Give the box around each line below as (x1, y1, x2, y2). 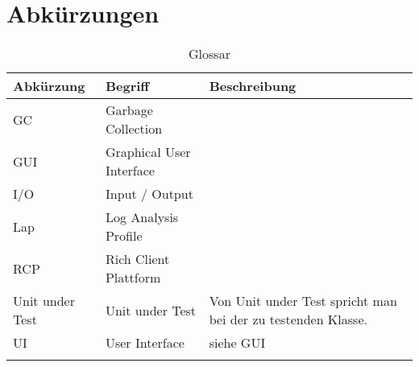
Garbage (105, 101, 153, 120)
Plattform (105, 268, 161, 287)
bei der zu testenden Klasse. (209, 310, 367, 329)
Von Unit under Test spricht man (209, 291, 397, 311)
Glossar (189, 44, 230, 64)
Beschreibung (209, 76, 297, 96)
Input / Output (105, 184, 193, 204)
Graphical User (105, 142, 191, 162)
